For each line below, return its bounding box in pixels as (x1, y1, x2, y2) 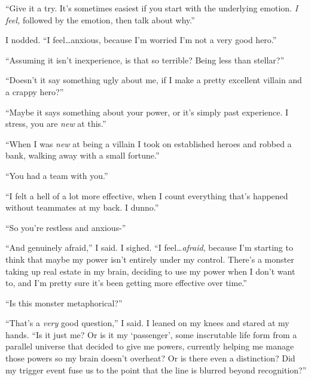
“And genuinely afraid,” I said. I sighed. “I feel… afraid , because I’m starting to (5, 241, 293, 254)
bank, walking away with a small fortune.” (5, 149, 160, 162)
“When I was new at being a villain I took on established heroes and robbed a (5, 137, 292, 150)
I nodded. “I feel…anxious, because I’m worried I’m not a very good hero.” (5, 34, 277, 46)
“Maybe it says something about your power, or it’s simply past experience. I (5, 105, 289, 118)
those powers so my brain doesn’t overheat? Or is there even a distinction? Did (5, 352, 295, 364)
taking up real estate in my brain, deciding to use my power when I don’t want (5, 265, 295, 277)
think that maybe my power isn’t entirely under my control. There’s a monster (5, 253, 294, 265)
